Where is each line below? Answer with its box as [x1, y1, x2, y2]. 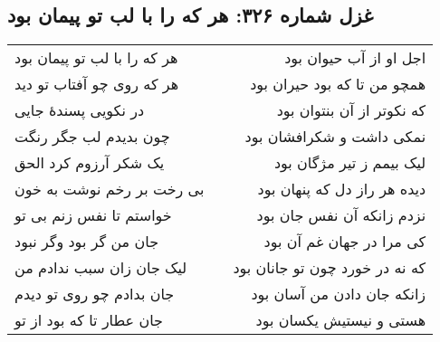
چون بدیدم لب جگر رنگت [14, 126, 170, 147]
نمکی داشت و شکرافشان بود [244, 126, 426, 147]
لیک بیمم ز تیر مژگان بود [273, 152, 426, 174]
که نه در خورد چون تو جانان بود [233, 257, 426, 279]
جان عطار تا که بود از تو [14, 309, 164, 331]
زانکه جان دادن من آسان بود [251, 283, 426, 305]
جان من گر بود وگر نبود [14, 231, 159, 252]
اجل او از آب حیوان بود [284, 47, 426, 69]
